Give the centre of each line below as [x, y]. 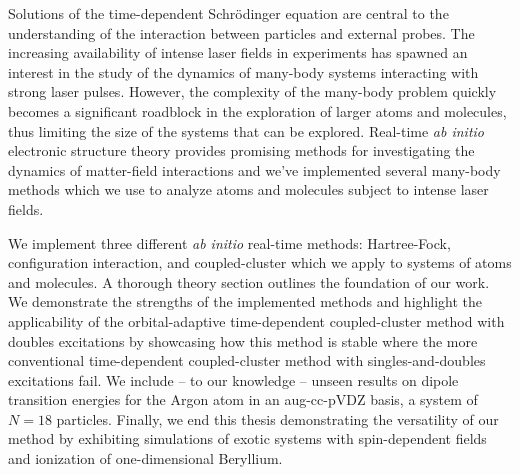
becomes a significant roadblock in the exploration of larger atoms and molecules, [257, 110]
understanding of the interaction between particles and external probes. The [241, 32]
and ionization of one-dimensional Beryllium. [145, 458]
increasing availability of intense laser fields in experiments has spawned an [238, 52]
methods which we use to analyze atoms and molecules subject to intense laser [248, 189]
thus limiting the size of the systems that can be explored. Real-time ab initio [246, 130]
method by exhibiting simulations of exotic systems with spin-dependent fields [247, 438]
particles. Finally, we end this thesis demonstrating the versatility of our [277, 418]
